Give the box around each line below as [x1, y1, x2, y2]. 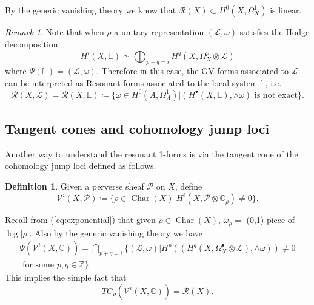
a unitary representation [114, 26, 204, 38]
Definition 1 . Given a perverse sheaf [5, 180, 144, 193]
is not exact [254, 91, 298, 100]
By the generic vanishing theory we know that [5, 4, 176, 16]
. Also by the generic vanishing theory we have [29, 226, 202, 239]
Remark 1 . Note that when [5, 26, 104, 38]
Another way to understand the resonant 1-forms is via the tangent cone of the [5, 147, 298, 160]
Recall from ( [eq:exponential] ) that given [5, 213, 156, 226]
